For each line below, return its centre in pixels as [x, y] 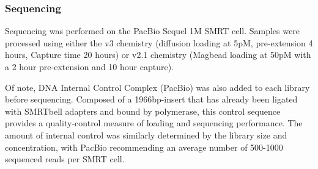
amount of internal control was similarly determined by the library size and [146, 135]
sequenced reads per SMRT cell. [65, 159]
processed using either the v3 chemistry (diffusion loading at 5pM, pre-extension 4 [159, 42]
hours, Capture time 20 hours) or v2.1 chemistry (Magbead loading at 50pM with [158, 55]
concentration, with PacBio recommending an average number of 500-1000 [144, 147]
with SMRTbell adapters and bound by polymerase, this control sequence [143, 111]
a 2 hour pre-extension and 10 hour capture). [89, 67]
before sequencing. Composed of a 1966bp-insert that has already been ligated [151, 99]
